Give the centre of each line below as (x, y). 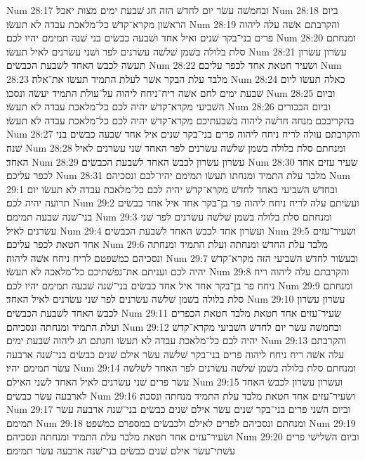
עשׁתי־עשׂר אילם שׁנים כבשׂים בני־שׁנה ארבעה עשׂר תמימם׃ (121, 450)
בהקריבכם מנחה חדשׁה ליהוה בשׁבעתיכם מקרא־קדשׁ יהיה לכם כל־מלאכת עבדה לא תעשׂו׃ (180, 120)
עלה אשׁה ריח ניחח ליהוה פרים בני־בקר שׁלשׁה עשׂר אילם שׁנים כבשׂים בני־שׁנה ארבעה (175, 354)
